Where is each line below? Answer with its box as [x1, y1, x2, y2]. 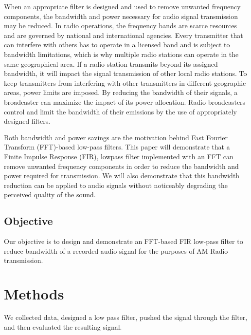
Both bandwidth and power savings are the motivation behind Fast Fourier [4, 132, 228, 142]
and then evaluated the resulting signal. [4, 321, 122, 332]
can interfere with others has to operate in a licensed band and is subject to [4, 39, 230, 50]
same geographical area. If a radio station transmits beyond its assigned [4, 58, 218, 69]
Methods [4, 284, 64, 304]
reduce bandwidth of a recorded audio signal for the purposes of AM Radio [4, 245, 228, 256]
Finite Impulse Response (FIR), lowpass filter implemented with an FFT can [4, 151, 233, 161]
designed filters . [4, 116, 51, 126]
